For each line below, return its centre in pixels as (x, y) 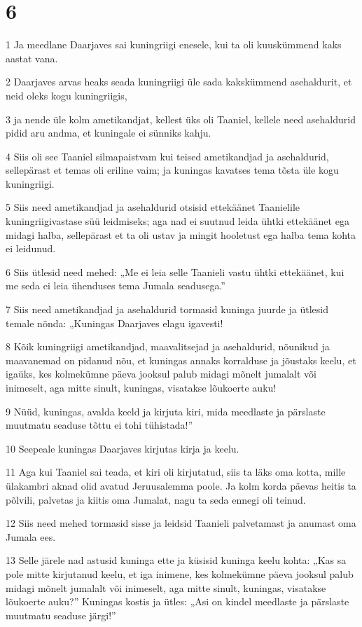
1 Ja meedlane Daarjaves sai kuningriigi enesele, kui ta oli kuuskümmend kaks (174, 44)
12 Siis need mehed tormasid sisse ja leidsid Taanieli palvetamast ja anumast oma (181, 523)
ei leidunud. (31, 248)
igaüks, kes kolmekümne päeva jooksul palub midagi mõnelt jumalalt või (161, 374)
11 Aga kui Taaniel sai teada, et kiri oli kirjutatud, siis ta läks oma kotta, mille (176, 472)
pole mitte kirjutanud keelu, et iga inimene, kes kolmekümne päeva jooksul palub (180, 573)
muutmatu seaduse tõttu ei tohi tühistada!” (99, 425)
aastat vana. (32, 58)
